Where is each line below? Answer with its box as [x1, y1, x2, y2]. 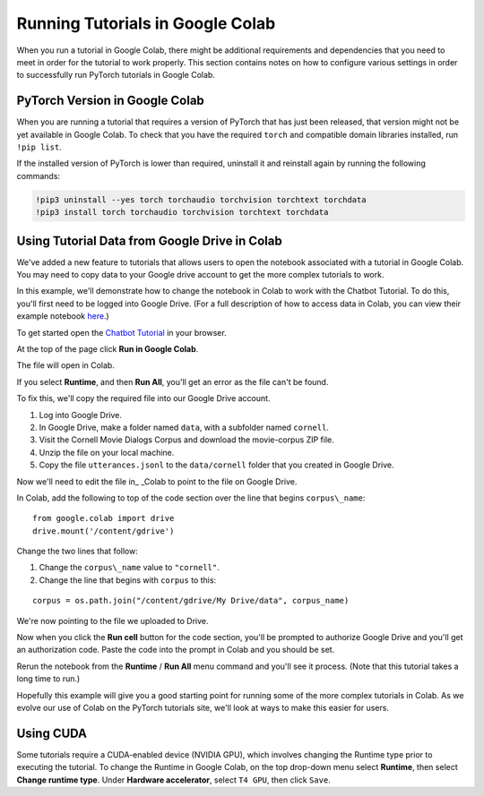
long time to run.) [16, 673, 81, 684]
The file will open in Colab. [16, 360, 116, 371]
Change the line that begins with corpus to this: [39, 574, 217, 586]
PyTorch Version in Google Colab [16, 93, 205, 108]
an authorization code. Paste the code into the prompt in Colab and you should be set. [16, 645, 335, 655]
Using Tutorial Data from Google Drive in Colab [16, 233, 282, 248]
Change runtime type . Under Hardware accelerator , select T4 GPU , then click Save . [16, 775, 331, 785]
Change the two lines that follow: [16, 546, 138, 557]
